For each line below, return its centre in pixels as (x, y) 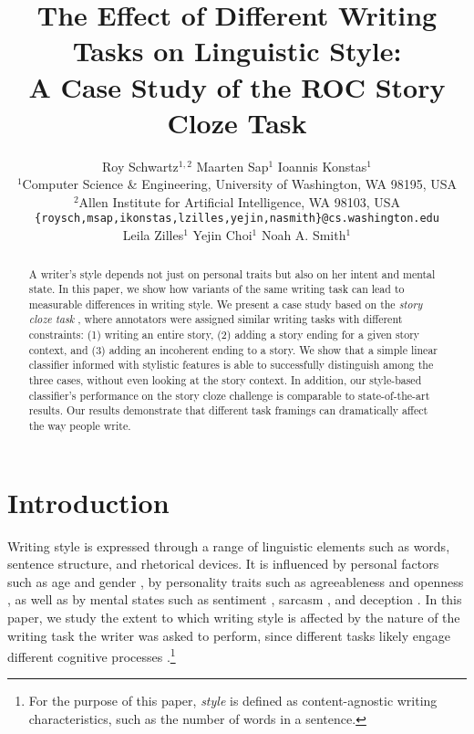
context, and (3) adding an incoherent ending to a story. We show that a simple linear (233, 349)
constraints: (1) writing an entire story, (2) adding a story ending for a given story (224, 335)
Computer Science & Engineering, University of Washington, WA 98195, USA (240, 184)
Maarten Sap (232, 166)
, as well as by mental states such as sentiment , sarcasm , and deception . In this (235, 599)
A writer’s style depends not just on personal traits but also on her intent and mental (232, 273)
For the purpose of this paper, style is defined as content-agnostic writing (233, 701)
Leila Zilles (153, 235)
